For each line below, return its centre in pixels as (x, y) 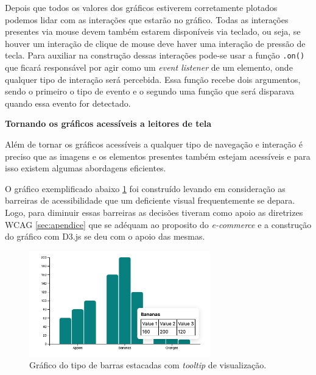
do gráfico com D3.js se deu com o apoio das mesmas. (105, 236)
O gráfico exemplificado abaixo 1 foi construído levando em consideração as (145, 188)
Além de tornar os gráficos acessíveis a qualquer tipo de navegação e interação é (154, 144)
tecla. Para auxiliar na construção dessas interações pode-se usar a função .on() (155, 55)
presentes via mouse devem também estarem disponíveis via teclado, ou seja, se (153, 31)
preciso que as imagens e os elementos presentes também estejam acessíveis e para (158, 156)
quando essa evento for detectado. (68, 103)
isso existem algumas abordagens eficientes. (86, 168)
